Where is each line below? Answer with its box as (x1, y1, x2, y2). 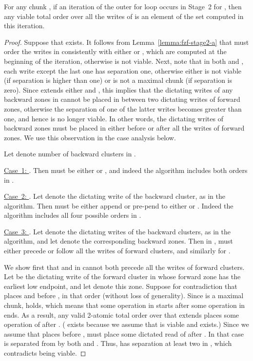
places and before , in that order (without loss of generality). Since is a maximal (4, 290, 244, 301)
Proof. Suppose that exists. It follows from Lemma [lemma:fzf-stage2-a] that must (4, 37, 249, 47)
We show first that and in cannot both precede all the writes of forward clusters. (4, 262, 245, 272)
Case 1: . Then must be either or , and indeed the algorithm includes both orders (4, 165, 248, 175)
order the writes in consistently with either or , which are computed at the (4, 46, 227, 57)
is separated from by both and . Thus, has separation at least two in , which (4, 338, 232, 348)
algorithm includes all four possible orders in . (4, 210, 141, 220)
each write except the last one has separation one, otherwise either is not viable (4, 65, 241, 76)
